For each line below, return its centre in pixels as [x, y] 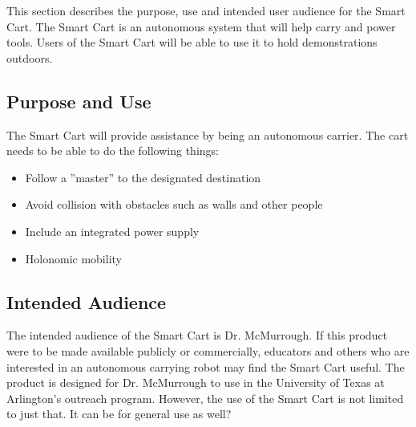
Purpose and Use [79, 101]
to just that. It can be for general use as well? [119, 414]
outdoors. [30, 57]
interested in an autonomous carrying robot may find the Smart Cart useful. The [206, 366]
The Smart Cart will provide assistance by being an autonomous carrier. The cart [208, 134]
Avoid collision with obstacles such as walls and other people [174, 204]
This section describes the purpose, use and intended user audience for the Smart [206, 10]
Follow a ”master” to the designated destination [143, 177]
